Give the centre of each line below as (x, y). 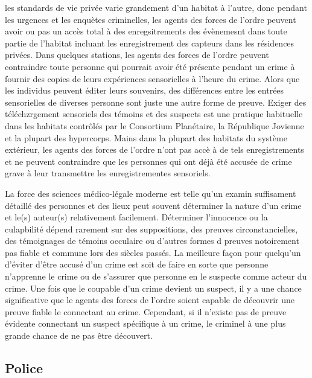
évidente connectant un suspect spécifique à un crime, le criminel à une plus (145, 323)
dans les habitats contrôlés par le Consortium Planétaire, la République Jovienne (154, 125)
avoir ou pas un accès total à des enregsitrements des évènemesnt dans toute (146, 31)
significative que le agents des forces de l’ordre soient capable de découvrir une (150, 300)
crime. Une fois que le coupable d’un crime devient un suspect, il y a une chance (153, 288)
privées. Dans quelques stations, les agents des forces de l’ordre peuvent (137, 55)
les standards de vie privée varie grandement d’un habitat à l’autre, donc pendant (156, 7)
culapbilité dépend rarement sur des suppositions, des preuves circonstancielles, (151, 229)
